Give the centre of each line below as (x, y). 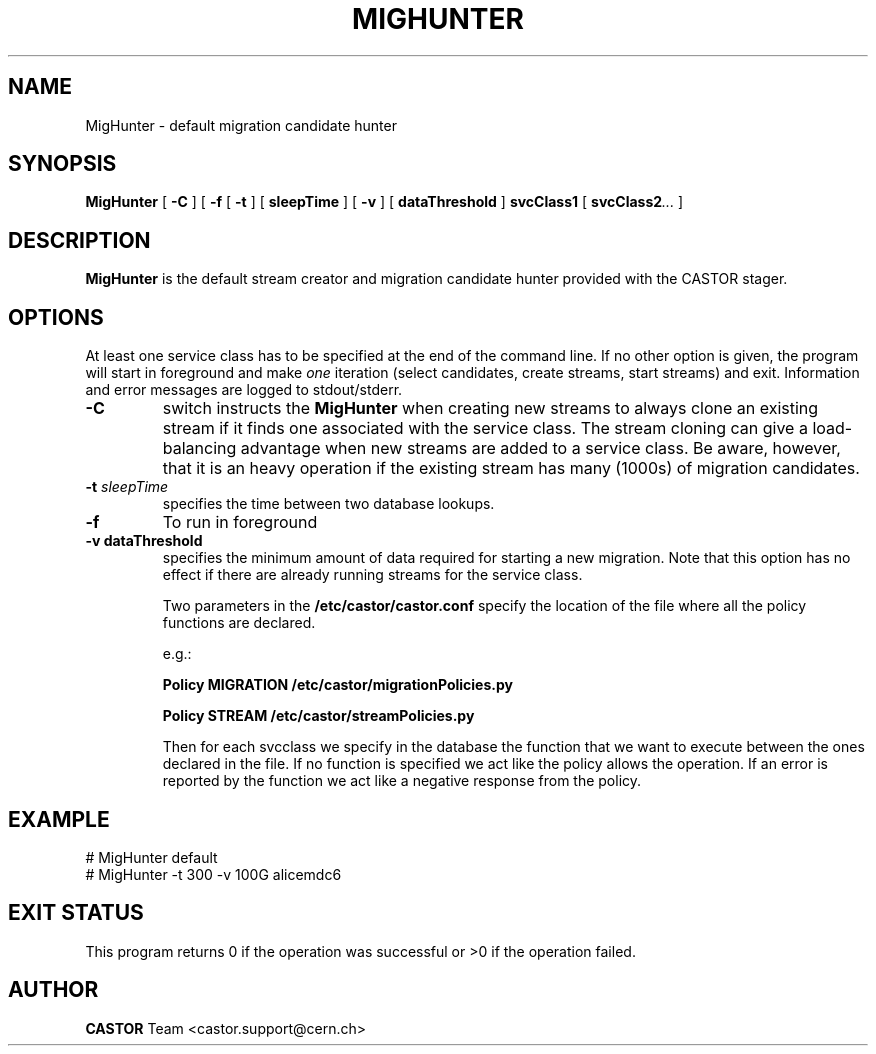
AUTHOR (53, 990)
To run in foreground (240, 522)
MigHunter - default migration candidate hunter (241, 125)
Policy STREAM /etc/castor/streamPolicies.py (318, 716)
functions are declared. (239, 623)
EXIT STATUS (76, 913)
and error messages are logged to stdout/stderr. (244, 390)
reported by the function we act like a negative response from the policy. (402, 781)
